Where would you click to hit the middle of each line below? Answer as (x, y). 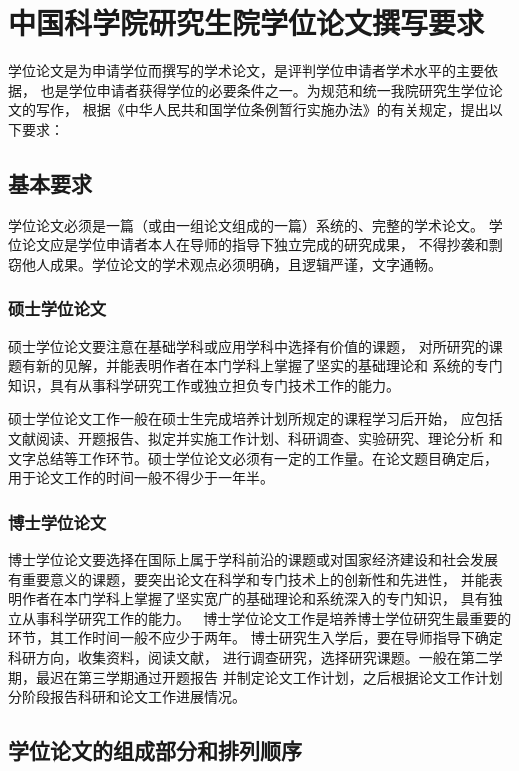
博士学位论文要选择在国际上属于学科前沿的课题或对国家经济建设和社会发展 (253, 559)
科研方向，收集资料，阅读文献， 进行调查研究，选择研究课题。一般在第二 (248, 657)
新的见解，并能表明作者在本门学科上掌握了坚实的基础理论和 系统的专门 (269, 365)
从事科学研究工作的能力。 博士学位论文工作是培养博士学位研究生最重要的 (266, 617)
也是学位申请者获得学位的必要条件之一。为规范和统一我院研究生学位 (264, 89)
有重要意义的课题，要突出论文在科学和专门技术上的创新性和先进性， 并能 (248, 578)
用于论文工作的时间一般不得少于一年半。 (141, 477)
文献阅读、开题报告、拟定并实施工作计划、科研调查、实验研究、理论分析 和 (255, 438)
